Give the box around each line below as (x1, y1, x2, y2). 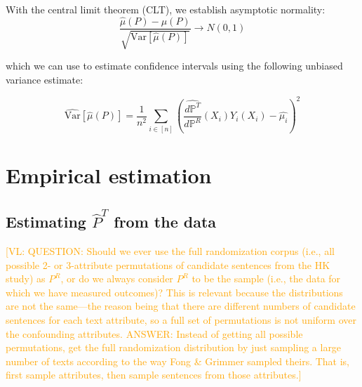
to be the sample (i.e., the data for (192, 271, 341, 286)
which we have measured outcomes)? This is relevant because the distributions (6, 284, 343, 299)
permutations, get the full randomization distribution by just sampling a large (6, 340, 342, 355)
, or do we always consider (60, 271, 173, 286)
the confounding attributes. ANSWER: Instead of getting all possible (6, 326, 303, 341)
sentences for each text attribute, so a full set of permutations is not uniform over (6, 313, 356, 327)
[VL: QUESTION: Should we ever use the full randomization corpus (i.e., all (6, 244, 335, 258)
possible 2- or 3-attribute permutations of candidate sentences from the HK (6, 257, 330, 272)
